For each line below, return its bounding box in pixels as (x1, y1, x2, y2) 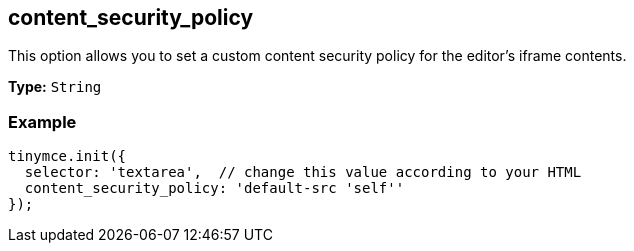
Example (8, 111, 77, 132)
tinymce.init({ (8, 148, 127, 165)
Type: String (8, 78, 102, 96)
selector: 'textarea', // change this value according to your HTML (24, 164, 582, 181)
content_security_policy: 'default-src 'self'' (24, 180, 405, 197)
